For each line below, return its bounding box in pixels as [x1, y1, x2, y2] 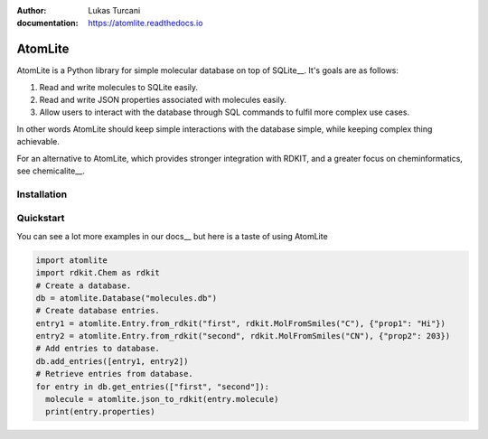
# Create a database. [35, 280, 132, 291]
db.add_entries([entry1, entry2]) [35, 356, 189, 366]
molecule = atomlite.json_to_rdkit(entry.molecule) [45, 394, 279, 405]
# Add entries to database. [35, 343, 160, 354]
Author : [16, 5, 47, 15]
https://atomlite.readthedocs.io [88, 18, 203, 29]
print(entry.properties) [45, 406, 155, 417]
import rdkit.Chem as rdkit [35, 267, 160, 278]
